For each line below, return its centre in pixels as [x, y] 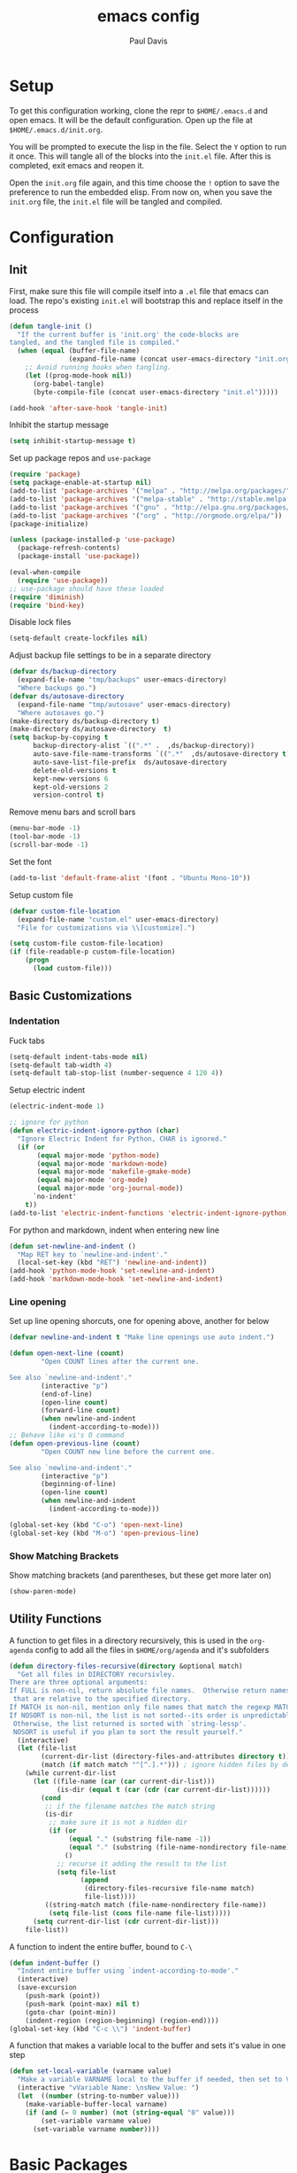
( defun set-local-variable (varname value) [91, 2071]
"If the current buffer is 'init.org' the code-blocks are [128, 334]
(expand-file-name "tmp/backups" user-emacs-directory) [122, 680]
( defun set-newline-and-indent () [73, 1246]
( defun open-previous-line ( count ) [75, 1443]
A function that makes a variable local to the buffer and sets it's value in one [148, 2045]
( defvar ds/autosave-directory [67, 696]
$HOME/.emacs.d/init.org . [56, 129]
